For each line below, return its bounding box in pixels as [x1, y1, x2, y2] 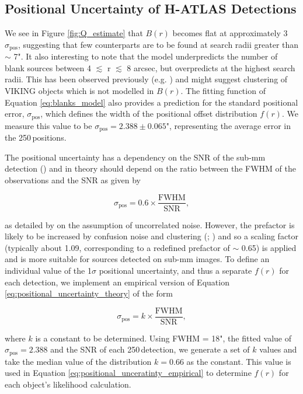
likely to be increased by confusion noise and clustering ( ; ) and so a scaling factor [5, 230, 299, 242]
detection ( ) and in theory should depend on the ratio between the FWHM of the [5, 162, 296, 175]
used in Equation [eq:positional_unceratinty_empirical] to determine [5, 367, 252, 379]
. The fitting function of [180, 85, 266, 97]
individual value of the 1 [5, 264, 92, 276]
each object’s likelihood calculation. [5, 378, 131, 390]
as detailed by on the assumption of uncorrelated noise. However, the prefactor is [5, 218, 295, 231]
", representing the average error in [166, 119, 291, 131]
